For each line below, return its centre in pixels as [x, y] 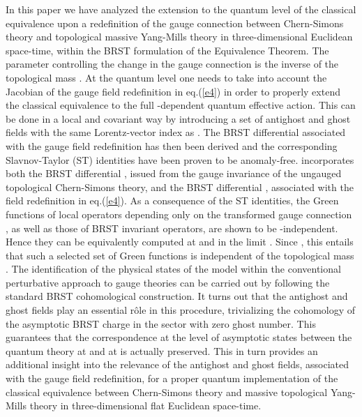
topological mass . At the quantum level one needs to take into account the [166, 77]
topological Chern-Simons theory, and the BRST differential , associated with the [180, 187]
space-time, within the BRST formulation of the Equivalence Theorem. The [167, 50]
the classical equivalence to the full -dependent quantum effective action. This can [181, 105]
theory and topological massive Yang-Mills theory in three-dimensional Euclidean [179, 37]
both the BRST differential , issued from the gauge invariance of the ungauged [174, 173]
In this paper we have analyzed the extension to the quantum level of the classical [181, 9]
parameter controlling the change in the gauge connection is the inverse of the [172, 64]
